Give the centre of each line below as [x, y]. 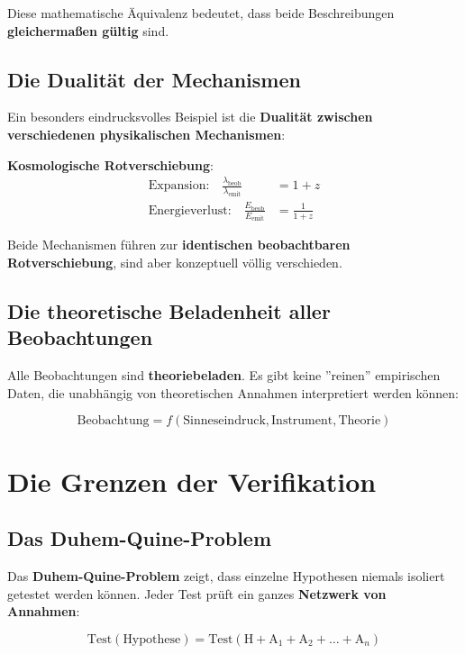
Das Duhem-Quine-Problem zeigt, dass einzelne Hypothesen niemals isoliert [226, 576]
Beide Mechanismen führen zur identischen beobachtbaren [179, 245]
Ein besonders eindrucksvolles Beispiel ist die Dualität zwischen [190, 117]
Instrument [302, 421]
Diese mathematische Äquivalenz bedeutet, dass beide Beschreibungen [201, 13]
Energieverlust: [190, 210]
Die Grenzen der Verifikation [192, 481]
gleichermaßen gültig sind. [88, 30]
